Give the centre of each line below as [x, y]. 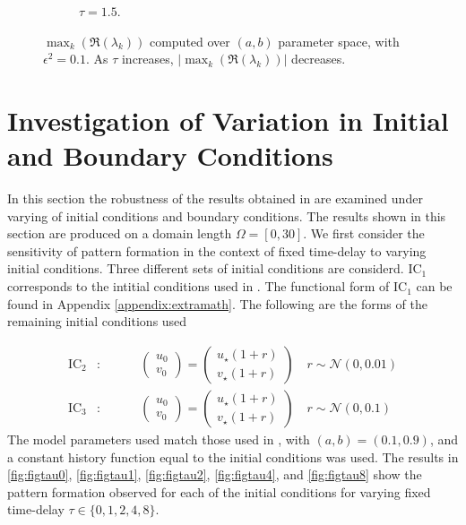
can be [434, 286]
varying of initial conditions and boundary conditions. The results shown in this [227, 215]
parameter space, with [339, 41]
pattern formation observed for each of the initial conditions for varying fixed [219, 491]
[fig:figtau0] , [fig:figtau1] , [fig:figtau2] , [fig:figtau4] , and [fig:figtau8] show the [215, 474]
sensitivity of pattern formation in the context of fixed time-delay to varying [217, 250]
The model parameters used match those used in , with [159, 439]
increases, [147, 59]
